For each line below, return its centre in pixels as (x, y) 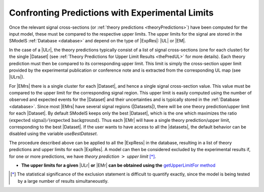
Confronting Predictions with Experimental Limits (111, 13)
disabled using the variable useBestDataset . (53, 134)
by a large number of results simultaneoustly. (63, 181)
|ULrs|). (17, 77)
